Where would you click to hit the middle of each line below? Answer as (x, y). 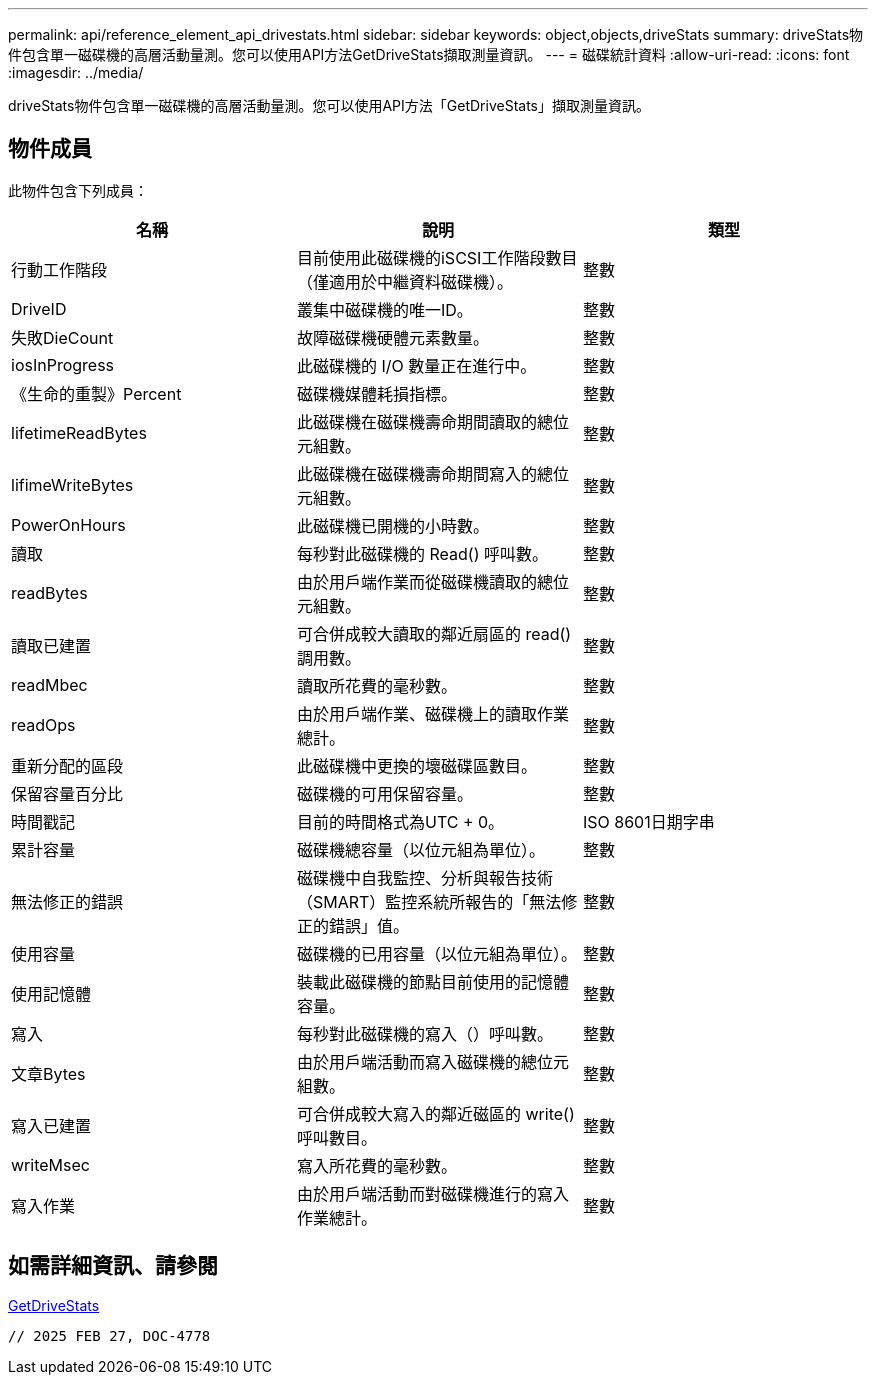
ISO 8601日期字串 (648, 821)
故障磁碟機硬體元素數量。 (392, 337)
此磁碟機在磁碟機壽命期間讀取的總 (424, 421)
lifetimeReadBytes (79, 432)
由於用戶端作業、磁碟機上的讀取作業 (432, 713)
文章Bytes (48, 1073)
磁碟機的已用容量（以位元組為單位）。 (436, 953)
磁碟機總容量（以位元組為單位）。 (420, 849)
